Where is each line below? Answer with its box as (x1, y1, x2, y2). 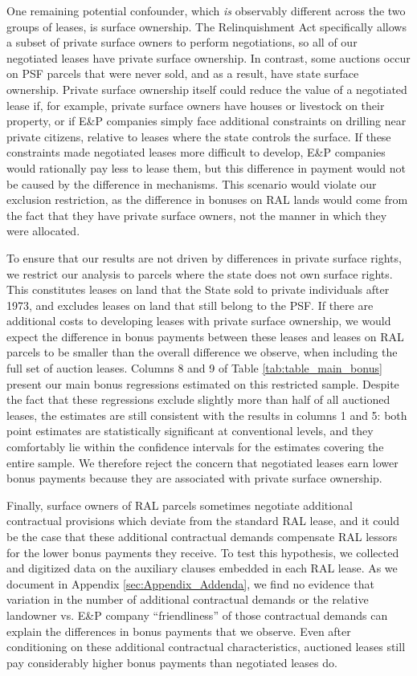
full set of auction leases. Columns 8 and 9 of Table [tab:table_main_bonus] (6, 360, 382, 377)
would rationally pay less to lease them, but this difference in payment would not (6, 159, 406, 176)
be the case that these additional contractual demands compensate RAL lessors (6, 528, 398, 544)
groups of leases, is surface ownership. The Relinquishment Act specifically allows (6, 18, 407, 35)
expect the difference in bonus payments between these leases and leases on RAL (6, 328, 404, 344)
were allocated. (6, 222, 80, 239)
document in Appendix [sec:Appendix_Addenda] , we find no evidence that (6, 575, 374, 592)
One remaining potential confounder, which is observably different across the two (6, 2, 406, 18)
